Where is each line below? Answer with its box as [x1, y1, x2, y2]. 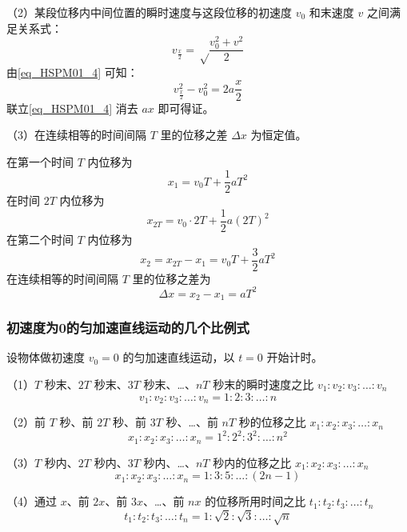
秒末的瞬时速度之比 [213, 376, 314, 393]
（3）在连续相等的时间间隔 [6, 126, 146, 143]
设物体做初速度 [6, 349, 85, 366]
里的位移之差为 [132, 270, 211, 286]
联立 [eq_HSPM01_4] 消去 [6, 99, 138, 116]
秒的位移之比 [238, 414, 306, 430]
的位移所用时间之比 [205, 493, 306, 510]
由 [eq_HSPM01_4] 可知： [6, 63, 138, 80]
